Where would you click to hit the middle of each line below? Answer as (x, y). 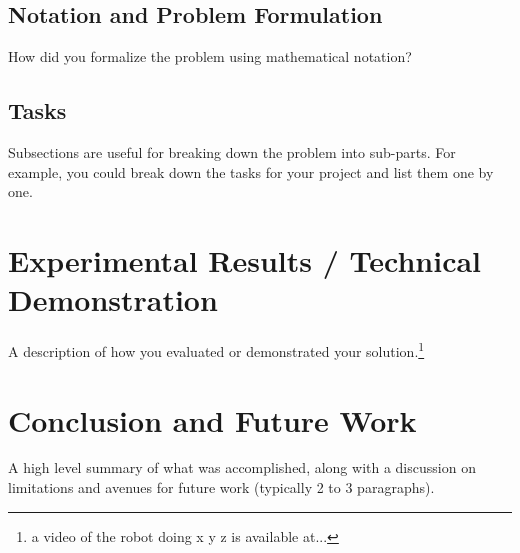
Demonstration (113, 299)
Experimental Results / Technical (245, 259)
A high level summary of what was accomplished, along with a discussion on (242, 467)
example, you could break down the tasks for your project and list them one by (251, 171)
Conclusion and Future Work (212, 419)
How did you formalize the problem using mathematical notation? (210, 56)
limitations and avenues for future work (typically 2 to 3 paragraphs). (221, 487)
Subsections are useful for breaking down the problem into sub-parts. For (232, 152)
